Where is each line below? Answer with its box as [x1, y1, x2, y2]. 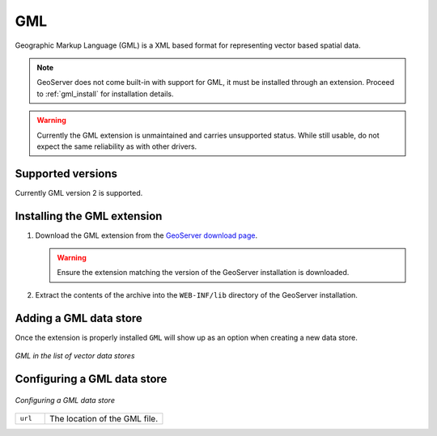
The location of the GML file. [49, 413, 158, 424]
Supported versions [15, 167, 117, 180]
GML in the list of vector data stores [15, 351, 135, 361]
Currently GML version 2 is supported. [15, 188, 143, 197]
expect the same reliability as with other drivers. [36, 142, 197, 151]
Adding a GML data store [15, 311, 143, 325]
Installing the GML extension [15, 209, 163, 222]
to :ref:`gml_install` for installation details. [36, 89, 174, 99]
